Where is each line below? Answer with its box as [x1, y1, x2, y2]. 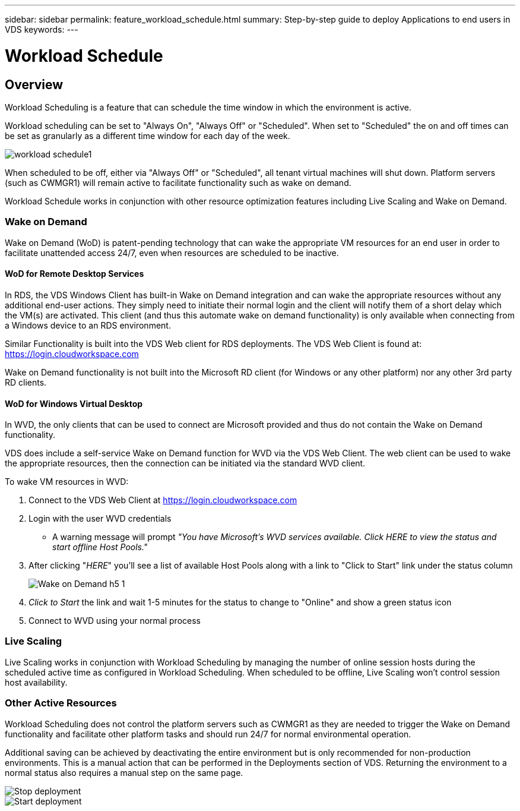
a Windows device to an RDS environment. [5, 320, 171, 330]
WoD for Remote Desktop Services [5, 269, 144, 279]
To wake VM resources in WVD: [5, 476, 129, 487]
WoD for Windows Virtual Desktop [5, 398, 143, 409]
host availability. [5, 677, 68, 687]
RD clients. [5, 377, 47, 387]
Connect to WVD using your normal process [28, 616, 201, 626]
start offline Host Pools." [52, 542, 148, 553]
